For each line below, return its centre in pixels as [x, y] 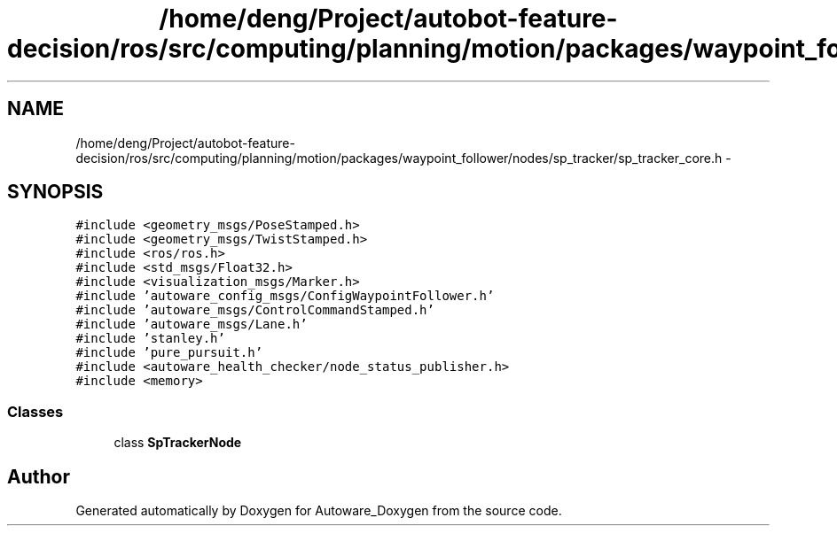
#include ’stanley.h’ [150, 339]
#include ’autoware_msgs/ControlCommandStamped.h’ [255, 310]
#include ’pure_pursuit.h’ [169, 353]
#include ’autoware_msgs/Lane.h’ [192, 324]
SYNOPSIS [55, 192]
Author [39, 476]
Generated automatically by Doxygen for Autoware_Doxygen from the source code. [319, 511]
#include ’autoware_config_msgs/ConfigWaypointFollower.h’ [285, 296]
